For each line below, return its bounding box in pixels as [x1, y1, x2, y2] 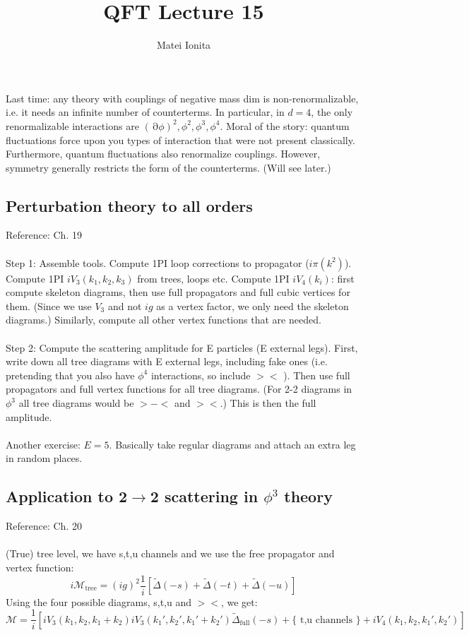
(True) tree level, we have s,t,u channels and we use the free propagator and [6, 546, 335, 561]
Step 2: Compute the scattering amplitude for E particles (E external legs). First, [6, 340, 358, 355]
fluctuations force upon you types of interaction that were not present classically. [6, 132, 355, 147]
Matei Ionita [156, 37, 211, 52]
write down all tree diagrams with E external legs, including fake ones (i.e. [6, 354, 328, 369]
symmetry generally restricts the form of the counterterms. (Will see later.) [6, 160, 331, 174]
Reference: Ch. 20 [6, 518, 82, 533]
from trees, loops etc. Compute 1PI [137, 271, 290, 285]
